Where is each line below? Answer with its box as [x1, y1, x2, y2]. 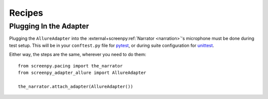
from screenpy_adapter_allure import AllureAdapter [18, 69, 146, 75]
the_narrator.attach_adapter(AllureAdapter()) [18, 84, 134, 89]
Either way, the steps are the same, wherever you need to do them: [9, 52, 146, 58]
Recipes [9, 7, 43, 18]
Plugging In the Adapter [9, 22, 89, 31]
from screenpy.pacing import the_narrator [18, 63, 123, 68]
